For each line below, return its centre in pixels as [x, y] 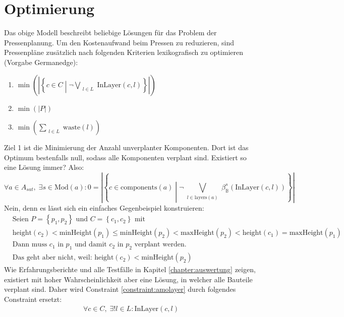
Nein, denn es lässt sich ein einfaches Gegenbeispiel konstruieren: [104, 207]
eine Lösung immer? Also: [44, 167]
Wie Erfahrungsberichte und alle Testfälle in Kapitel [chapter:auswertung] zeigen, [130, 269]
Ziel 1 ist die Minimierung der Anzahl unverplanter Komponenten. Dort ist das [126, 147]
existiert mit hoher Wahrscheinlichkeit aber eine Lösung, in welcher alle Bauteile [128, 279]
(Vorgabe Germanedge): [41, 62]
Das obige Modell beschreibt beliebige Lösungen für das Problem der [110, 33]
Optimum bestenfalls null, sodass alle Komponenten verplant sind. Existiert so [125, 157]
